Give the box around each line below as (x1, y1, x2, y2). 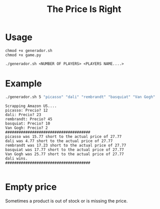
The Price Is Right (46, 3, 121, 15)
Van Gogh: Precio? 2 (5, 125, 48, 130)
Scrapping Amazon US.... (5, 103, 57, 108)
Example (5, 78, 42, 89)
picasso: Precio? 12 (5, 107, 48, 113)
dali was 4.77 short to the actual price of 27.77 (5, 138, 113, 143)
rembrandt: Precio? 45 (5, 116, 52, 121)
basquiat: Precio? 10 (5, 121, 50, 126)
